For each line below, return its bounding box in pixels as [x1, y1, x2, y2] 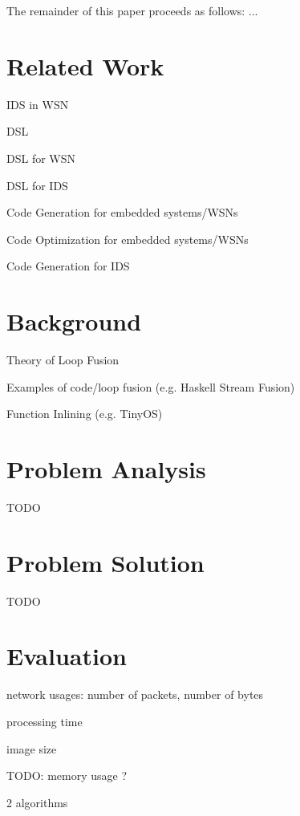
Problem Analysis [6, 452, 206, 485]
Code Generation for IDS [6, 258, 130, 274]
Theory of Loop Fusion [6, 351, 120, 367]
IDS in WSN [6, 95, 69, 112]
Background [6, 305, 142, 338]
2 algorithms [6, 794, 68, 810]
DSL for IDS [6, 177, 68, 193]
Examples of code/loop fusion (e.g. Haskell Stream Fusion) [6, 378, 295, 395]
